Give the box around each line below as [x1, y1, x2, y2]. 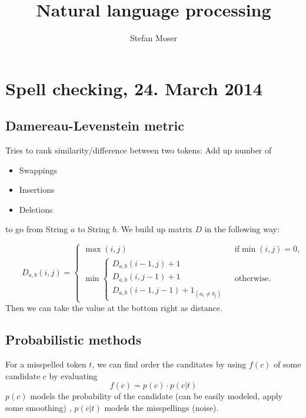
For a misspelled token [5, 358, 87, 370]
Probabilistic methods [5, 330, 142, 349]
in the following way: [204, 223, 280, 235]
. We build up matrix [116, 223, 192, 235]
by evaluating [49, 369, 98, 382]
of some [274, 358, 301, 370]
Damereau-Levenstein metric [5, 116, 184, 135]
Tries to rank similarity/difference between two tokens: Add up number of [5, 144, 272, 156]
